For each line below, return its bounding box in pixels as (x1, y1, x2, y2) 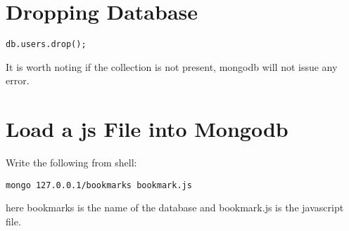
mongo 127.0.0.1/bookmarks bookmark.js (6, 180, 192, 190)
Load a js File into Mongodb (6, 114, 288, 143)
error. (6, 73, 30, 88)
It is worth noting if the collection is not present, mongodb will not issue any (6, 59, 338, 74)
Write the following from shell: (6, 155, 137, 170)
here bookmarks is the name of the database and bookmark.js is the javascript (6, 200, 344, 215)
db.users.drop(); (6, 39, 87, 50)
